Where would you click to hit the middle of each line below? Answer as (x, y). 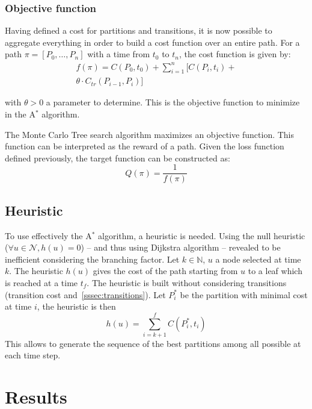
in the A (20, 114)
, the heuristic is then (76, 306)
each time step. (33, 355)
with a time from (119, 54)
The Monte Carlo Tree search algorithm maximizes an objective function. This (150, 134)
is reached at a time (41, 282)
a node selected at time (258, 259)
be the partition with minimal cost (244, 294)
